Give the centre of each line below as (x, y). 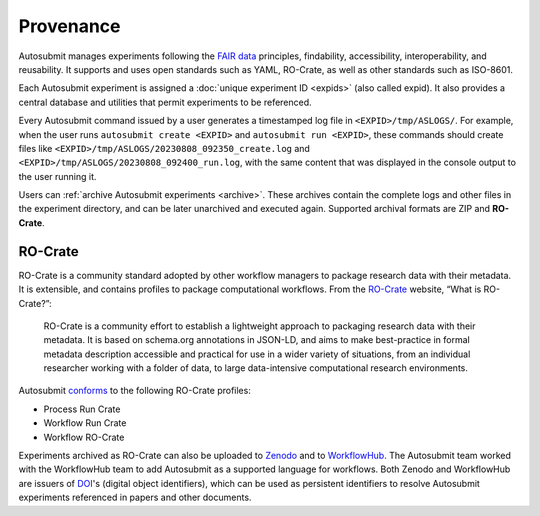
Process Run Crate (82, 409)
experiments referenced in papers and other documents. (135, 497)
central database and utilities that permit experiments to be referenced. (165, 102)
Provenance (69, 26)
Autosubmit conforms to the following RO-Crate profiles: (135, 391)
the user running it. (57, 176)
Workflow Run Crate (85, 423)
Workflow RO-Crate (84, 437)
